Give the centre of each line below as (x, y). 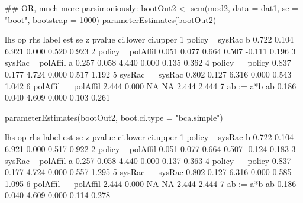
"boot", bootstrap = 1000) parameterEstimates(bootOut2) (111, 19)
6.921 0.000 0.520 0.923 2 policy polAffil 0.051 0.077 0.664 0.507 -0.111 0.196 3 (150, 51)
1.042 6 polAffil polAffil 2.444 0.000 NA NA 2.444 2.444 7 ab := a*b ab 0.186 (151, 86)
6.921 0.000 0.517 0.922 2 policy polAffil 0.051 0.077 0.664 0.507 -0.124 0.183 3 (150, 148)
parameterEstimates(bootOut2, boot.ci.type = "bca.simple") (114, 117)
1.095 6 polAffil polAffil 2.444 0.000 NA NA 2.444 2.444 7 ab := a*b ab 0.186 (151, 183)
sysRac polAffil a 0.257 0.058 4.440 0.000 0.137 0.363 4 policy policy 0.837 (148, 160)
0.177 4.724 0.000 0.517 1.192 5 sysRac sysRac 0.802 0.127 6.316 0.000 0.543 (148, 74)
